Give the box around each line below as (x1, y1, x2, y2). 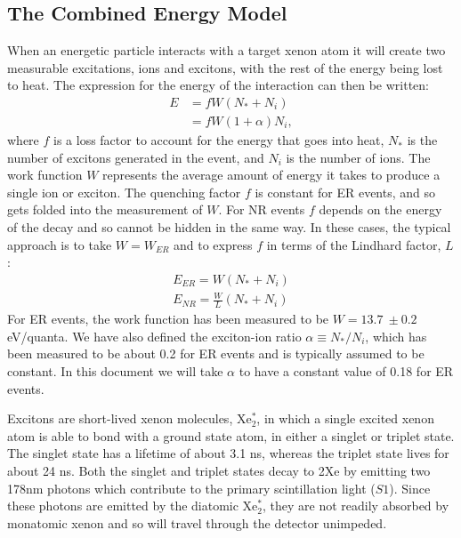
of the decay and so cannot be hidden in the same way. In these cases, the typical (7, 218, 451, 237)
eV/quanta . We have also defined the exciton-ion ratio (7, 326, 302, 345)
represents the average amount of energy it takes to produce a (102, 165, 441, 184)
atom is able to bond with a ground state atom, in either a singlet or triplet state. (7, 426, 455, 445)
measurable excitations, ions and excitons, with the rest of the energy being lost (7, 58, 443, 76)
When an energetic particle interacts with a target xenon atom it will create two (7, 41, 446, 60)
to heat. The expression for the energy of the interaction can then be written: (7, 76, 430, 94)
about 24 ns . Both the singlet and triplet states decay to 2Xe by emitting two (7, 461, 431, 479)
